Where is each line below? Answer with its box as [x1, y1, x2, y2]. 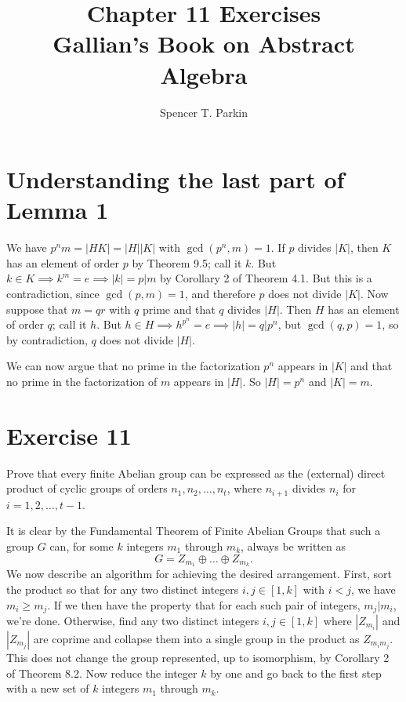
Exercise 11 [6, 419, 132, 451]
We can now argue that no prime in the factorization [6, 358, 260, 374]
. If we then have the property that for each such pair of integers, [47, 596, 361, 613]
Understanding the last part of [6, 163, 345, 195]
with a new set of [6, 680, 89, 697]
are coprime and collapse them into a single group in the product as [33, 631, 360, 647]
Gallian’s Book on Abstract [53, 27, 355, 60]
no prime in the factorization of [6, 373, 158, 389]
